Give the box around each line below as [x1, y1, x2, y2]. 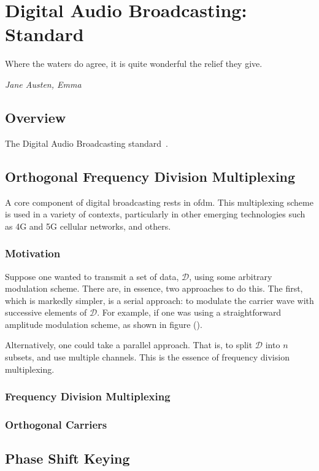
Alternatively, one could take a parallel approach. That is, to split [5, 338, 253, 351]
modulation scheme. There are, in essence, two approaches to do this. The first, [5, 282, 303, 295]
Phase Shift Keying [5, 449, 130, 468]
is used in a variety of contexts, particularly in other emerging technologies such [5, 208, 306, 220]
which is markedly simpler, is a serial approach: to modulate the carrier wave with [5, 294, 314, 306]
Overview [5, 107, 66, 127]
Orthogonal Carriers [5, 417, 107, 432]
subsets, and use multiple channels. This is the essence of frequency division [5, 351, 290, 364]
